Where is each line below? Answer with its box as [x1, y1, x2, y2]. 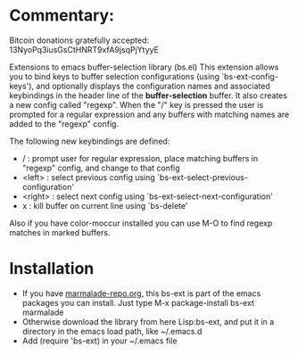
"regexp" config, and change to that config [21, 162, 180, 173]
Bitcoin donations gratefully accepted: [9, 35, 150, 45]
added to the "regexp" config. [9, 118, 119, 129]
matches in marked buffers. [9, 227, 111, 237]
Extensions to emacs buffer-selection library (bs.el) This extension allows [9, 62, 279, 72]
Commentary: [9, 5, 114, 26]
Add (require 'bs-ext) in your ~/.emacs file [21, 335, 178, 346]
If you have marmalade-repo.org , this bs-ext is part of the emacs [21, 287, 261, 299]
